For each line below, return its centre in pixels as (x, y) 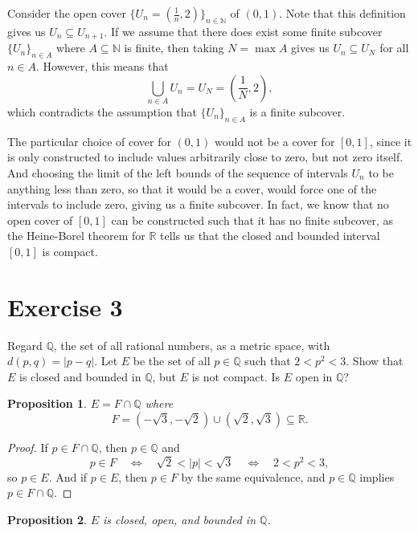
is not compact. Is (236, 376)
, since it (391, 141)
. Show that (375, 361)
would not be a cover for (275, 141)
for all (394, 48)
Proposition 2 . (47, 519)
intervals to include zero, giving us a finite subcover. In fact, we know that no (198, 204)
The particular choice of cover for (89, 141)
